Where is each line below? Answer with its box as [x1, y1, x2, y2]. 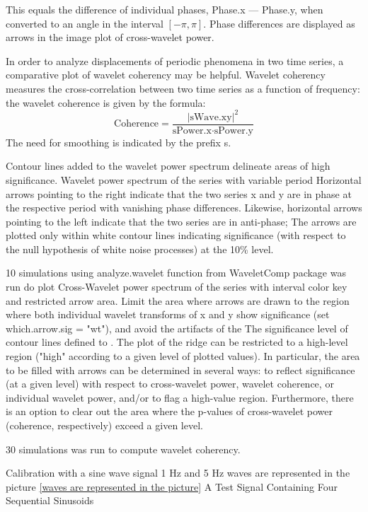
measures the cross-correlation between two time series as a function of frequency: [6, 81, 360, 95]
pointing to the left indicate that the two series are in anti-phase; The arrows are [6, 214, 357, 228]
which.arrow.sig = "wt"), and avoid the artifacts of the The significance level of [6, 320, 348, 335]
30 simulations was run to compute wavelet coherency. [6, 441, 241, 456]
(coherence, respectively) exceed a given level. [6, 418, 203, 432]
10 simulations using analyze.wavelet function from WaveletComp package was [6, 265, 346, 280]
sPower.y [214, 125, 253, 136]
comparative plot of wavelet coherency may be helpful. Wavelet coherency [6, 67, 326, 82]
